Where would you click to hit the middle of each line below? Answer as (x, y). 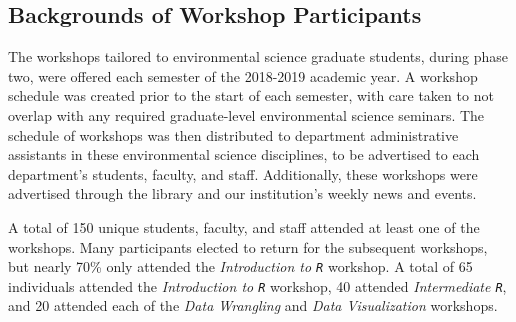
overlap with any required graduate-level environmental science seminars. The (246, 114)
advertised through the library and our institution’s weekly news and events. (242, 193)
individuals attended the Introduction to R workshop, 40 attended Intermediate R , (257, 285)
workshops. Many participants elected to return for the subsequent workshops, (248, 246)
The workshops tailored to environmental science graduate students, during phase (258, 56)
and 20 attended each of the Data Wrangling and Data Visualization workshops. (253, 305)
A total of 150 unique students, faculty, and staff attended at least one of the (244, 226)
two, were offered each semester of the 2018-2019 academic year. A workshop (243, 75)
